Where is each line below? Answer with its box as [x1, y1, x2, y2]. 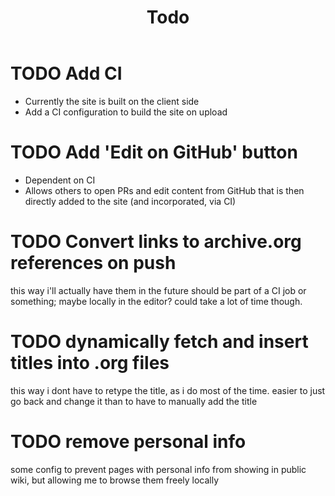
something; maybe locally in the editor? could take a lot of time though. [10, 295, 303, 307]
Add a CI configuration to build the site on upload [24, 106, 228, 118]
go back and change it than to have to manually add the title [10, 395, 258, 407]
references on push [10, 252, 177, 275]
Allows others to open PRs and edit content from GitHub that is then [24, 184, 305, 196]
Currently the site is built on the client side [24, 95, 200, 107]
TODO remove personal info [10, 430, 247, 453]
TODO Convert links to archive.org [10, 231, 302, 253]
